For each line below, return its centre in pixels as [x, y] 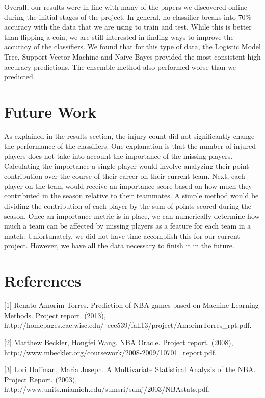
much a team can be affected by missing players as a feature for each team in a [128, 226]
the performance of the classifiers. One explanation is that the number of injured [130, 146]
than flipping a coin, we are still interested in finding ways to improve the [119, 36]
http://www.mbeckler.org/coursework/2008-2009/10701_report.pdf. [110, 352]
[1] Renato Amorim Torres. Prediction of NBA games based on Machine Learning [131, 305]
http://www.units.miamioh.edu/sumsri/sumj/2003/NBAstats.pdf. [107, 389]
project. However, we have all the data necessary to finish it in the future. [119, 246]
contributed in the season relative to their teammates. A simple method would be [131, 196]
